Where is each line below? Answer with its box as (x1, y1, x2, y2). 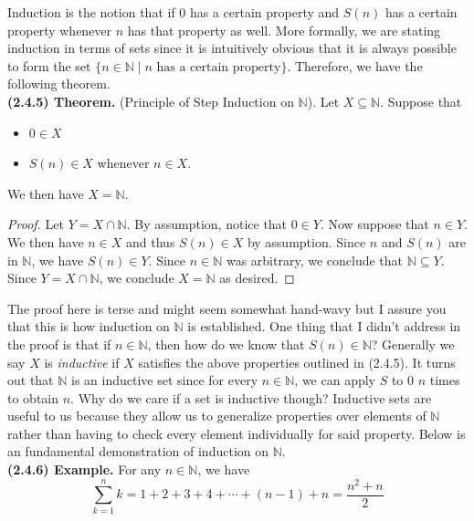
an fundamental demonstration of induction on (7, 442, 269, 461)
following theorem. (7, 74, 111, 93)
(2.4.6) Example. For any (7, 460, 162, 479)
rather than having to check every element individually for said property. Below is (7, 423, 466, 443)
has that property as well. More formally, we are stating (127, 20, 441, 39)
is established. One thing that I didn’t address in (187, 317, 461, 336)
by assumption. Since (247, 232, 366, 251)
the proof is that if (7, 334, 111, 353)
